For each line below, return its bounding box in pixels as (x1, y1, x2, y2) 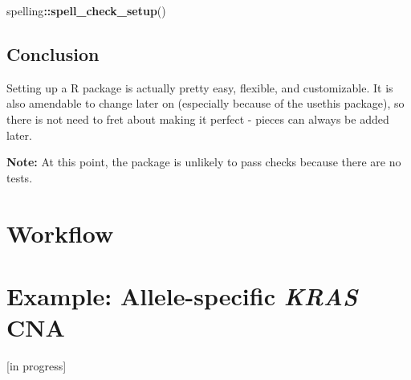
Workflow (6, 216, 114, 249)
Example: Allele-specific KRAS (6, 279, 358, 313)
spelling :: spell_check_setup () (6, 2, 166, 18)
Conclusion (6, 41, 100, 66)
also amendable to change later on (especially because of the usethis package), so (6, 95, 405, 112)
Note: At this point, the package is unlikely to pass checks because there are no (6, 153, 401, 170)
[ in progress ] (6, 358, 67, 374)
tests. (6, 169, 33, 186)
